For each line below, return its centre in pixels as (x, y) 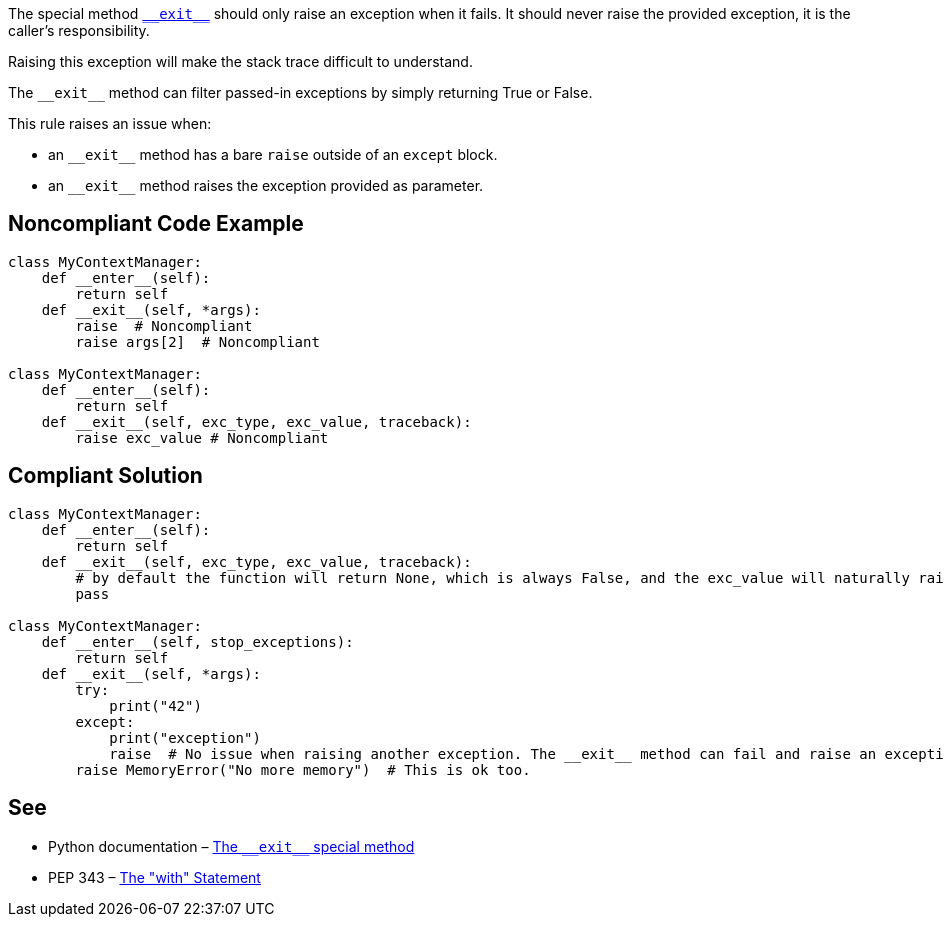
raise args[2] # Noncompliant (197, 341)
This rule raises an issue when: (110, 123)
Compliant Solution (105, 476)
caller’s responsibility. (79, 30)
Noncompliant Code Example (156, 224)
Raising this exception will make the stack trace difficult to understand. (240, 61)
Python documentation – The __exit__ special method (231, 846)
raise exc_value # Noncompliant (202, 437)
